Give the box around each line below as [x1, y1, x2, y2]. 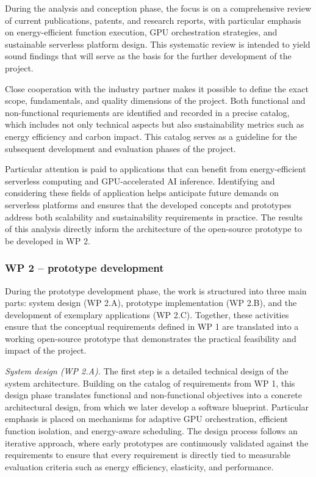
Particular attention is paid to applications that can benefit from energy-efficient [5, 162, 306, 175]
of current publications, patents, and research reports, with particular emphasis [5, 13, 301, 26]
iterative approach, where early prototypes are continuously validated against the [5, 436, 309, 449]
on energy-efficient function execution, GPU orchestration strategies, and [5, 26, 278, 38]
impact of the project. [5, 344, 87, 357]
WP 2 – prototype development [5, 260, 164, 275]
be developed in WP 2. [5, 234, 90, 247]
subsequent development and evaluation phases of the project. [5, 142, 236, 155]
